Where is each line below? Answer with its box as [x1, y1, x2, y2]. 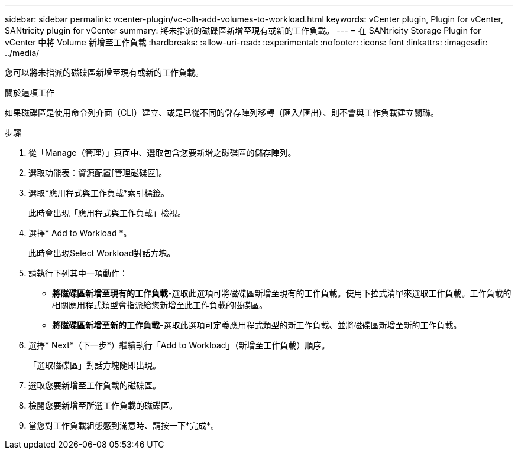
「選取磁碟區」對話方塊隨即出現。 [28, 360, 161, 370]
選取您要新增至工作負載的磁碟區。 [28, 380, 161, 390]
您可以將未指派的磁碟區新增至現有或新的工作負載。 [5, 67, 203, 77]
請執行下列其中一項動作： [28, 268, 128, 278]
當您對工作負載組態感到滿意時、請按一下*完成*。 [28, 420, 219, 430]
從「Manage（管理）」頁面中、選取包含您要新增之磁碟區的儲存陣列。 [28, 148, 296, 158]
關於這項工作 [5, 87, 54, 97]
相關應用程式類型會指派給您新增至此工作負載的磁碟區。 [52, 300, 267, 310]
